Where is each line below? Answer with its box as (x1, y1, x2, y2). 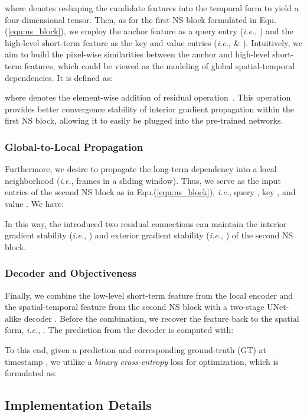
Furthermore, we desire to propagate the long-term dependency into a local (5, 163, 277, 175)
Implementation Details (5, 396, 152, 414)
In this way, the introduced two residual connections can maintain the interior (5, 217, 287, 229)
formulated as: (5, 367, 57, 379)
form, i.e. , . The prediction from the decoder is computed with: (5, 324, 234, 336)
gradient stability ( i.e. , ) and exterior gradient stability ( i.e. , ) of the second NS (5, 229, 293, 241)
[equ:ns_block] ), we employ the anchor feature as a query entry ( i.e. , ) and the (8, 25, 293, 37)
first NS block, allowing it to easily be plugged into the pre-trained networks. (5, 114, 283, 127)
